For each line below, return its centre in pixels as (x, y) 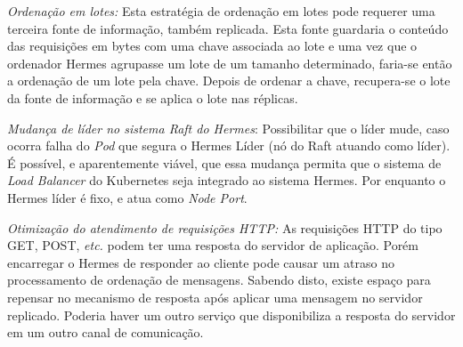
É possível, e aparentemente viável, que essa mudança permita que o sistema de (224, 162)
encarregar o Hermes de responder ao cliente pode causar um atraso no (201, 262)
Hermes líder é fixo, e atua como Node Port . (127, 197)
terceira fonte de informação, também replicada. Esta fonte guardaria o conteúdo (228, 28)
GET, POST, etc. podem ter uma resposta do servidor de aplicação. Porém (213, 245)
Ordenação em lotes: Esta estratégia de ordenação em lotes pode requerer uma (221, 11)
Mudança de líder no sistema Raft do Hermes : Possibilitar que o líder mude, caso (228, 128)
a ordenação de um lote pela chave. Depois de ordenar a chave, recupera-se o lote (229, 81)
